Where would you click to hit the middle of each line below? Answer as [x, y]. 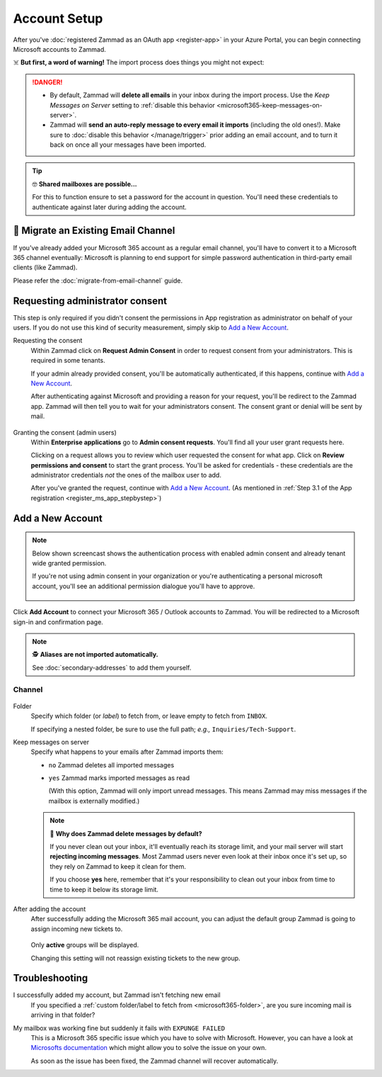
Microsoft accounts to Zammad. [59, 49]
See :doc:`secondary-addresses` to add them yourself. [112, 667]
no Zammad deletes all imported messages [111, 765]
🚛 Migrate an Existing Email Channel [94, 231]
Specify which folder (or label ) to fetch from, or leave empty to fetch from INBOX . [149, 716]
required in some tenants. [68, 361]
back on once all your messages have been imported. [128, 145]
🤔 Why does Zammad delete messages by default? [126, 833]
